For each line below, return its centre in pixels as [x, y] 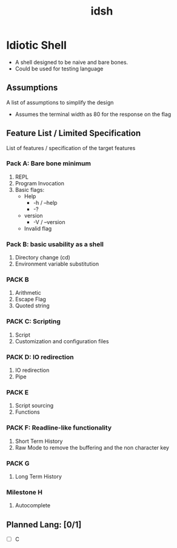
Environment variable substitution [57, 264]
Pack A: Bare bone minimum [48, 163]
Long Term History [38, 476]
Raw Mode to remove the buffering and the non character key [92, 447]
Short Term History [39, 441]
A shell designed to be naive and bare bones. [72, 62]
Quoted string [32, 306]
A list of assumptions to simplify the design [60, 102]
